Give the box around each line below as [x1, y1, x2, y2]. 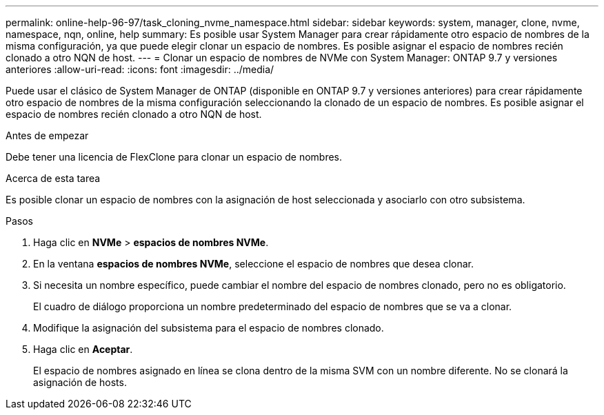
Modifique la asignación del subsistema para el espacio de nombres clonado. [33, 322, 384, 334]
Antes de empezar [6, 130, 89, 141]
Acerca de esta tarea [6, 172, 101, 184]
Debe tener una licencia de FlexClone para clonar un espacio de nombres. [6, 151, 343, 163]
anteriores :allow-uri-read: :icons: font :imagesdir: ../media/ [6, 63, 274, 75]
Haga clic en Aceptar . [33, 343, 133, 355]
